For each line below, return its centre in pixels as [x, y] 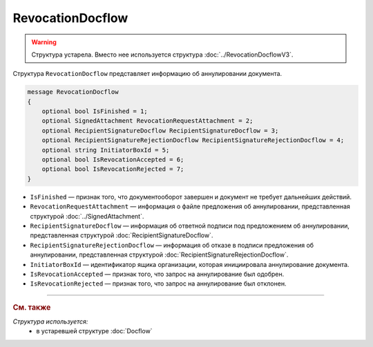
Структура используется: [50, 321]
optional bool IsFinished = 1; [95, 111]
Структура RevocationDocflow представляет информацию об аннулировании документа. [147, 74]
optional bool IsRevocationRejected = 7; [113, 169]
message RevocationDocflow [73, 92]
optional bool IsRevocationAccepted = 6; [113, 160]
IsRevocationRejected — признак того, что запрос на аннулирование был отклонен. [158, 284]
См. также [32, 307]
